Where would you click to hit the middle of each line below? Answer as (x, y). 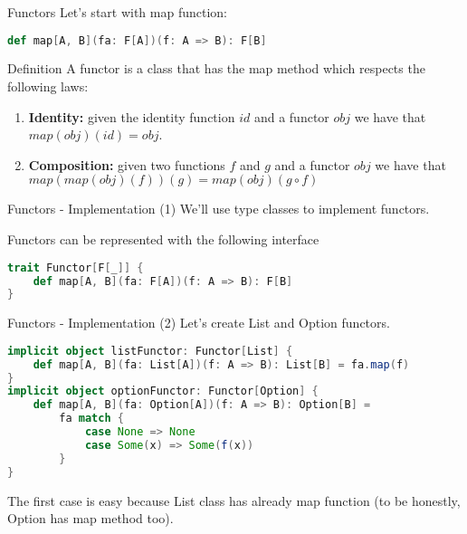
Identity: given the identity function (132, 116)
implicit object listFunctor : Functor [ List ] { (150, 351)
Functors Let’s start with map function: (118, 12)
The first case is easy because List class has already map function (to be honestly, (234, 500)
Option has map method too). (91, 518)
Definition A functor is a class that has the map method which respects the (216, 68)
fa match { (91, 419)
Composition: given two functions (127, 164)
